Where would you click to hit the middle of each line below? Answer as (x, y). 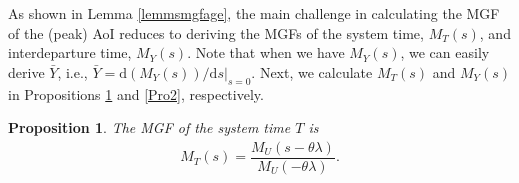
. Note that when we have (266, 52)
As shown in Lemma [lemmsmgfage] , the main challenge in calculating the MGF (254, 13)
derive (26, 71)
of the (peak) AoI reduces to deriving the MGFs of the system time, (216, 32)
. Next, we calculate (312, 71)
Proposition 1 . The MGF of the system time (149, 127)
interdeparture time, (70, 52)
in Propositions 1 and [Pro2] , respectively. (136, 93)
